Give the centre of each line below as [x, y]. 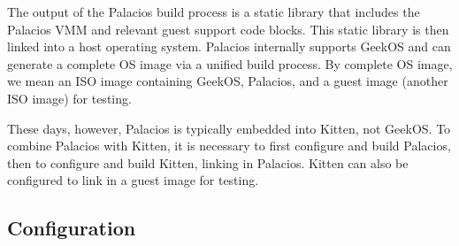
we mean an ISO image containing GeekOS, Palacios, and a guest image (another [228, 81]
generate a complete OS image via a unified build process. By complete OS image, [230, 63]
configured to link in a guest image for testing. [133, 180]
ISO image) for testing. [69, 98]
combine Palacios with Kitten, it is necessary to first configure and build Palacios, [229, 146]
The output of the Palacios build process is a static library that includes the [214, 12]
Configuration [72, 228]
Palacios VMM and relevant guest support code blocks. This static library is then [228, 29]
